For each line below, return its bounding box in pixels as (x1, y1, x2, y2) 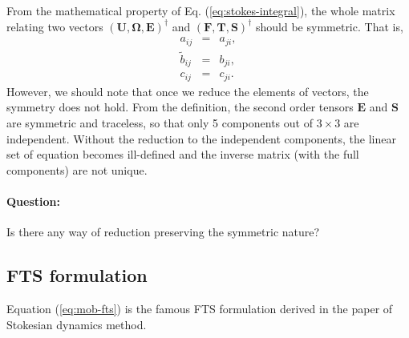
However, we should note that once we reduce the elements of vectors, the (6, 82, 369, 99)
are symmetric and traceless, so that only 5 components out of (6, 115, 313, 131)
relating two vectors (6, 18, 103, 34)
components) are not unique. (6, 161, 148, 178)
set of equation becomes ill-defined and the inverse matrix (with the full (6, 146, 359, 163)
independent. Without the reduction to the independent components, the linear (6, 130, 396, 147)
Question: (6, 193, 60, 210)
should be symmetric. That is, (256, 18, 403, 34)
